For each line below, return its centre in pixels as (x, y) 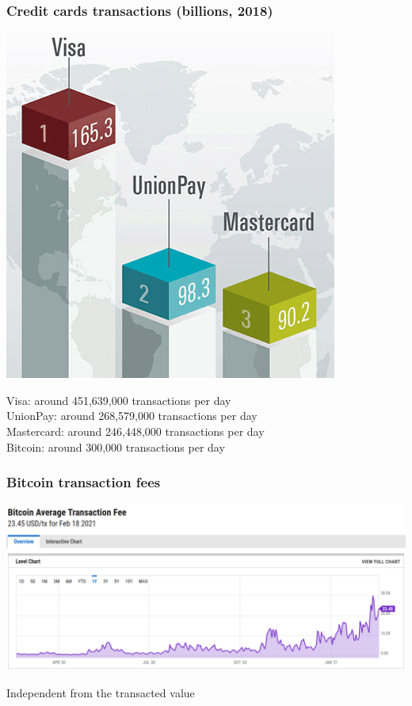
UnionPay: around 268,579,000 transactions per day (132, 416)
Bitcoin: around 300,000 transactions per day (116, 446)
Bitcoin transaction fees (84, 482)
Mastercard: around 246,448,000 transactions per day (135, 431)
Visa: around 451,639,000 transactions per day (119, 400)
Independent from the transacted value (101, 692)
